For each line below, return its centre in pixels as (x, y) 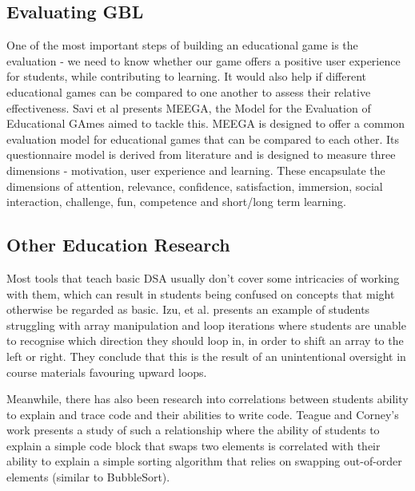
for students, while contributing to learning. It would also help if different (186, 76)
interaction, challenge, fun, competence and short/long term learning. (176, 202)
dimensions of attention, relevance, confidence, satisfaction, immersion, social (195, 186)
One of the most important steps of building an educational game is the (182, 45)
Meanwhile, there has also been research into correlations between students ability (207, 399)
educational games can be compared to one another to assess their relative (189, 91)
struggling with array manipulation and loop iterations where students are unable (206, 325)
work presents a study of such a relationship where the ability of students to (193, 430)
